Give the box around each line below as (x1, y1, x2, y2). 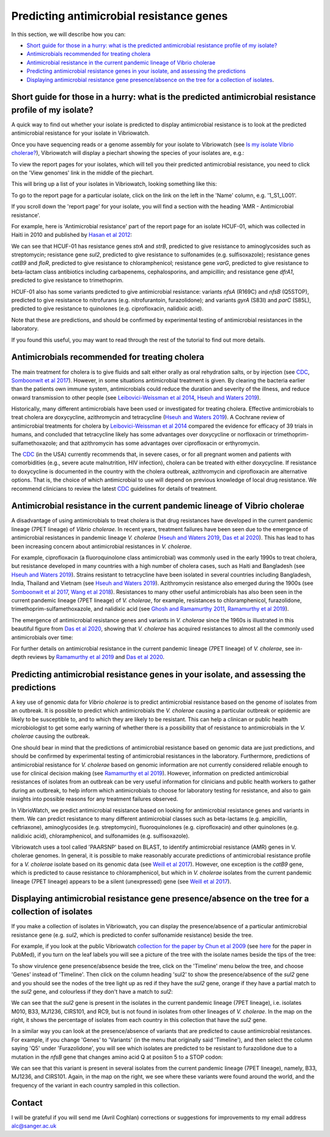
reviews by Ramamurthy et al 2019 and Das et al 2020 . (28, 654, 165, 661)
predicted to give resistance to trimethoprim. (11, 277, 124, 284)
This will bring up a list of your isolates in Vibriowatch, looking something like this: (11, 181, 217, 188)
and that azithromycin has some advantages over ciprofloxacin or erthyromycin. (59, 439, 260, 447)
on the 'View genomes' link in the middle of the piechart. (11, 169, 154, 176)
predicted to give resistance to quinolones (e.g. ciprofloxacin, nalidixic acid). (11, 305, 204, 312)
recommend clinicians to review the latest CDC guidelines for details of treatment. (11, 485, 218, 492)
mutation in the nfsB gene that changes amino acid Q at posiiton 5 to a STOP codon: (11, 1053, 223, 1061)
